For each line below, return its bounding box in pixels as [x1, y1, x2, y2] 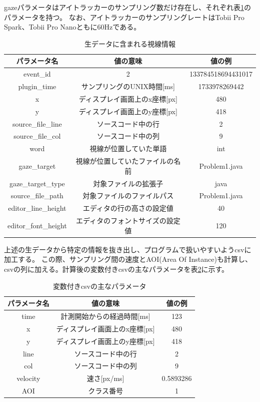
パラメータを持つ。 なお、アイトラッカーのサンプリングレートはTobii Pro [4, 12, 244, 22]
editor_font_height [7, 220, 67, 230]
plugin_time [18, 81, 56, 92]
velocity [16, 373, 40, 383]
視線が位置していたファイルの [75, 156, 174, 166]
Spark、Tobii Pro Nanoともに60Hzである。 [4, 22, 141, 32]
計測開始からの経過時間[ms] [60, 311, 150, 321]
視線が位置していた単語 [89, 143, 167, 154]
